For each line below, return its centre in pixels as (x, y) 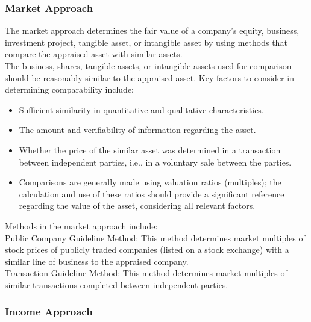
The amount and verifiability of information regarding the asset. (137, 130)
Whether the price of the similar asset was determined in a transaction (150, 150)
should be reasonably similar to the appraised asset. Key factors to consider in (149, 77)
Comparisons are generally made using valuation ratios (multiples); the (150, 182)
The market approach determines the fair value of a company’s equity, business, (152, 30)
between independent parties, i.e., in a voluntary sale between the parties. (155, 162)
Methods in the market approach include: (81, 225)
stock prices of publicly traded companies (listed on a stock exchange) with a (147, 249)
